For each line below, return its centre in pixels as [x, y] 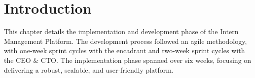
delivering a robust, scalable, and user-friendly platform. [89, 69]
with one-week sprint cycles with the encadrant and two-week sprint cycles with [125, 50]
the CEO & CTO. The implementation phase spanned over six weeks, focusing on [128, 60]
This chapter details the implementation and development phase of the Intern [121, 31]
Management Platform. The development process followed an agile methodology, [126, 41]
